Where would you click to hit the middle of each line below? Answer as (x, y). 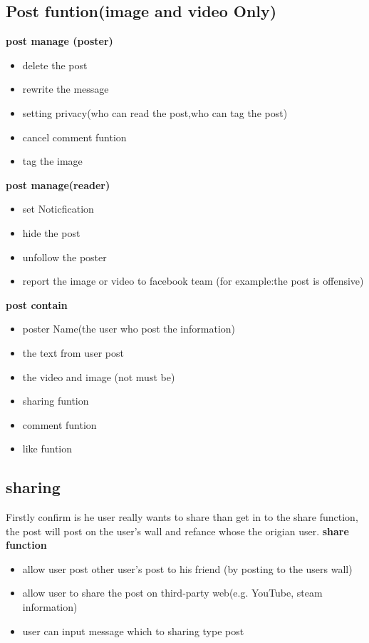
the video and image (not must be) (99, 376)
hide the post (51, 232)
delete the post (55, 65)
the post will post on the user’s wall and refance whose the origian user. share (177, 531)
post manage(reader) (58, 184)
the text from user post (73, 352)
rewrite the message (66, 89)
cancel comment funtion (74, 137)
